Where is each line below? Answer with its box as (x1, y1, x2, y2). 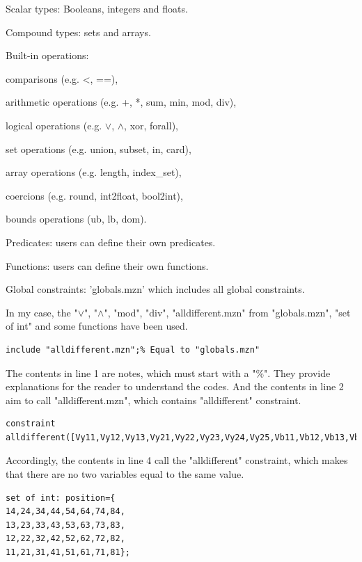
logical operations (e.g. (6, 118, 102, 132)
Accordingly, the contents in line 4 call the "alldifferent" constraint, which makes (6, 453, 348, 467)
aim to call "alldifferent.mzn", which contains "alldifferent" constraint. (6, 392, 301, 407)
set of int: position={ (6, 492, 116, 503)
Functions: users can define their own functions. (6, 258, 209, 273)
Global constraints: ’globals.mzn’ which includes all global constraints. (6, 282, 305, 296)
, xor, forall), (124, 118, 178, 132)
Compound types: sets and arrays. (6, 24, 151, 39)
